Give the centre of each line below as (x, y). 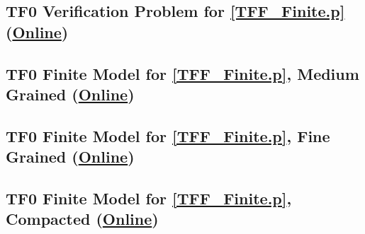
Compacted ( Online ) (82, 219)
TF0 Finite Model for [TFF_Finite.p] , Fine (168, 135)
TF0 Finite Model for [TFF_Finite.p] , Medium (182, 73)
